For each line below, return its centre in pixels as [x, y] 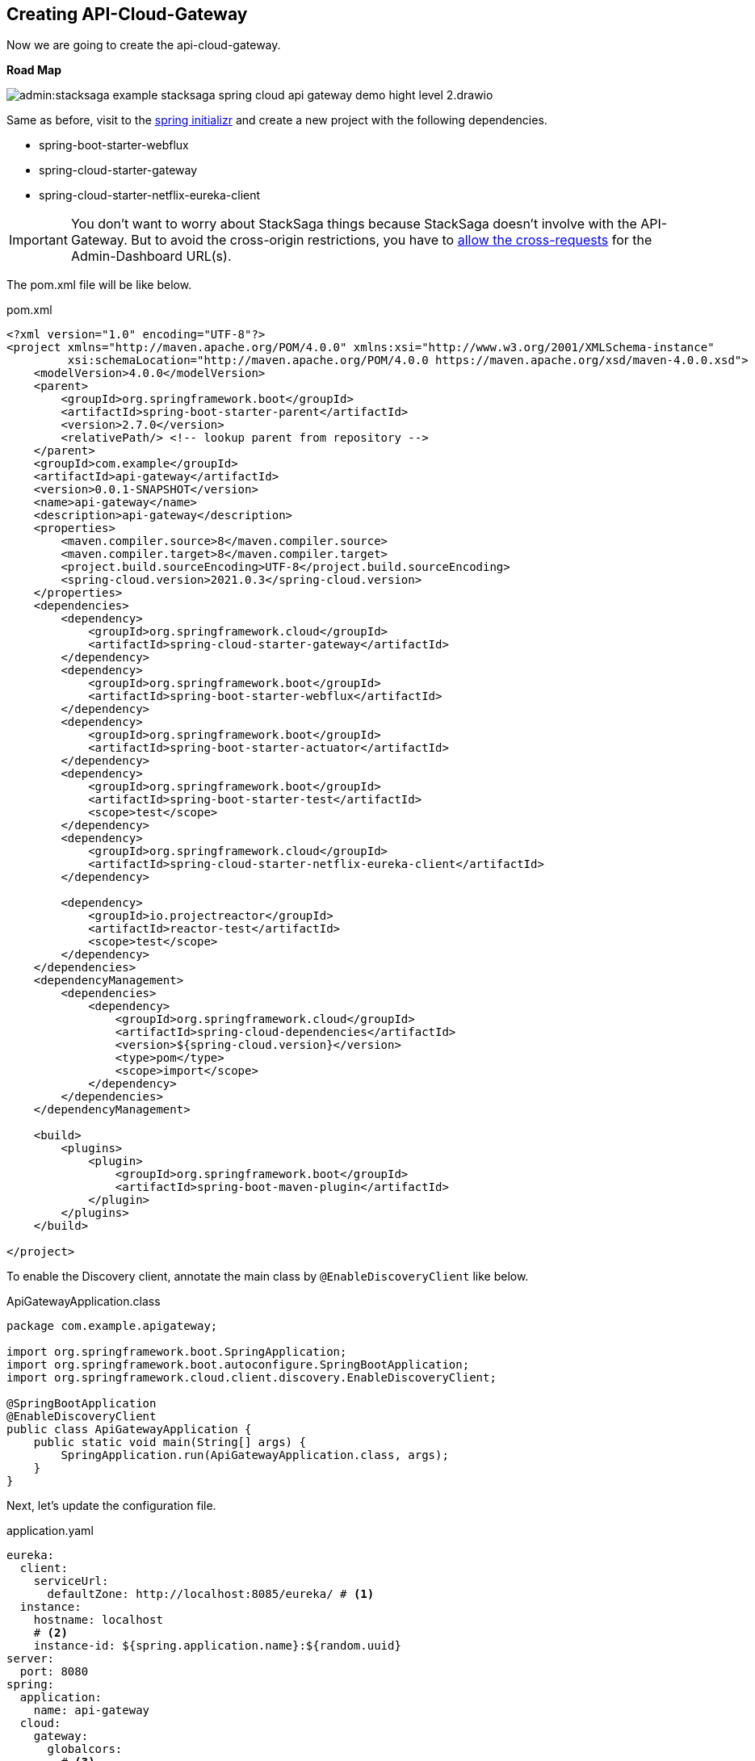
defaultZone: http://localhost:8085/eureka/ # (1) [211, 1594]
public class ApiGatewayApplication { [129, 1430]
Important [38, 240]
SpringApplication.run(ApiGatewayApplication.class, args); [255, 1455]
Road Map [34, 70]
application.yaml [50, 1531]
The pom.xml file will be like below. [99, 285]
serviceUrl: [71, 1581]
